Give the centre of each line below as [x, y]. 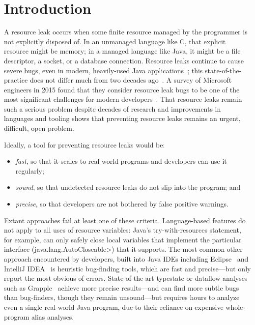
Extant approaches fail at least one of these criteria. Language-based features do [125, 220]
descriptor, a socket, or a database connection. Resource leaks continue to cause [124, 60]
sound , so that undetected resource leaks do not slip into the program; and [128, 187]
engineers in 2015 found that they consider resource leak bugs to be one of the [122, 89]
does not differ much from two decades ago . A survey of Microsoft [131, 80]
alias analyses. [53, 316]
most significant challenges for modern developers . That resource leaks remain [123, 99]
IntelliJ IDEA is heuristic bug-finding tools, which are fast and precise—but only [127, 268]
